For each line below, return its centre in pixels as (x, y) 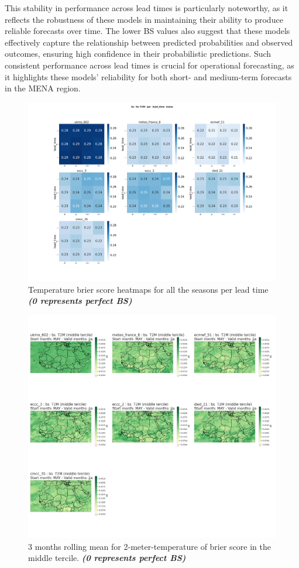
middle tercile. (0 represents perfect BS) (107, 558)
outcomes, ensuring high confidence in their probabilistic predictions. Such (138, 54)
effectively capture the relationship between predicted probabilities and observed (149, 42)
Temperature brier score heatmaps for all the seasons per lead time (148, 289)
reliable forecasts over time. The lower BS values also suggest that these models (147, 31)
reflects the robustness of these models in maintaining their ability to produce (144, 19)
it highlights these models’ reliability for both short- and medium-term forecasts (148, 76)
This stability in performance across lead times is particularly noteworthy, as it (147, 8)
